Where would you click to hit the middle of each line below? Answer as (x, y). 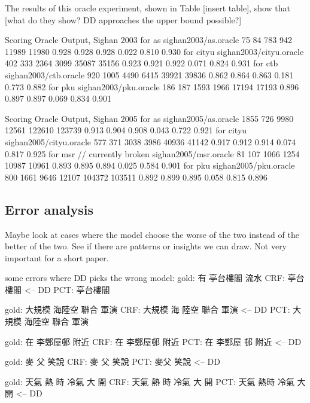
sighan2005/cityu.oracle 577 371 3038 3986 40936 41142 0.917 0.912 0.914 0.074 (151, 141)
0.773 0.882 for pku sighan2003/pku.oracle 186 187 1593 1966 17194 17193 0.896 (152, 86)
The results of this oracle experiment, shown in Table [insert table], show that (148, 8)
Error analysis (49, 209)
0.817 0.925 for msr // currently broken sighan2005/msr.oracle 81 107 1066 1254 (152, 153)
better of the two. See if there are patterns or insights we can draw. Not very (146, 246)
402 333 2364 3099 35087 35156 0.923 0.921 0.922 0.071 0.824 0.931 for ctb (142, 63)
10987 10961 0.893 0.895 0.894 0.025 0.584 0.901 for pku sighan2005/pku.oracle (150, 165)
